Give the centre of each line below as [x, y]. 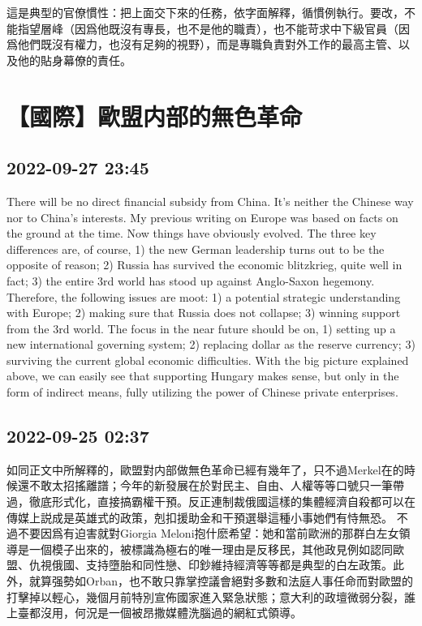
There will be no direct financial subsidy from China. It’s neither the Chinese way [210, 201]
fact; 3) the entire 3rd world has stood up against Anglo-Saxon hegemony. [191, 280]
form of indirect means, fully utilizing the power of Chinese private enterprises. [202, 392]
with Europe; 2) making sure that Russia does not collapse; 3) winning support [204, 313]
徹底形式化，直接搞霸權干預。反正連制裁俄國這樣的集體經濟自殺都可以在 [222, 502]
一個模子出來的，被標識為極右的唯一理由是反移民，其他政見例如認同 [211, 549]
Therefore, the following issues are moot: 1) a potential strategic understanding [204, 296]
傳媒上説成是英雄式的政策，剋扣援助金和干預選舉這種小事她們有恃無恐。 [200, 517]
